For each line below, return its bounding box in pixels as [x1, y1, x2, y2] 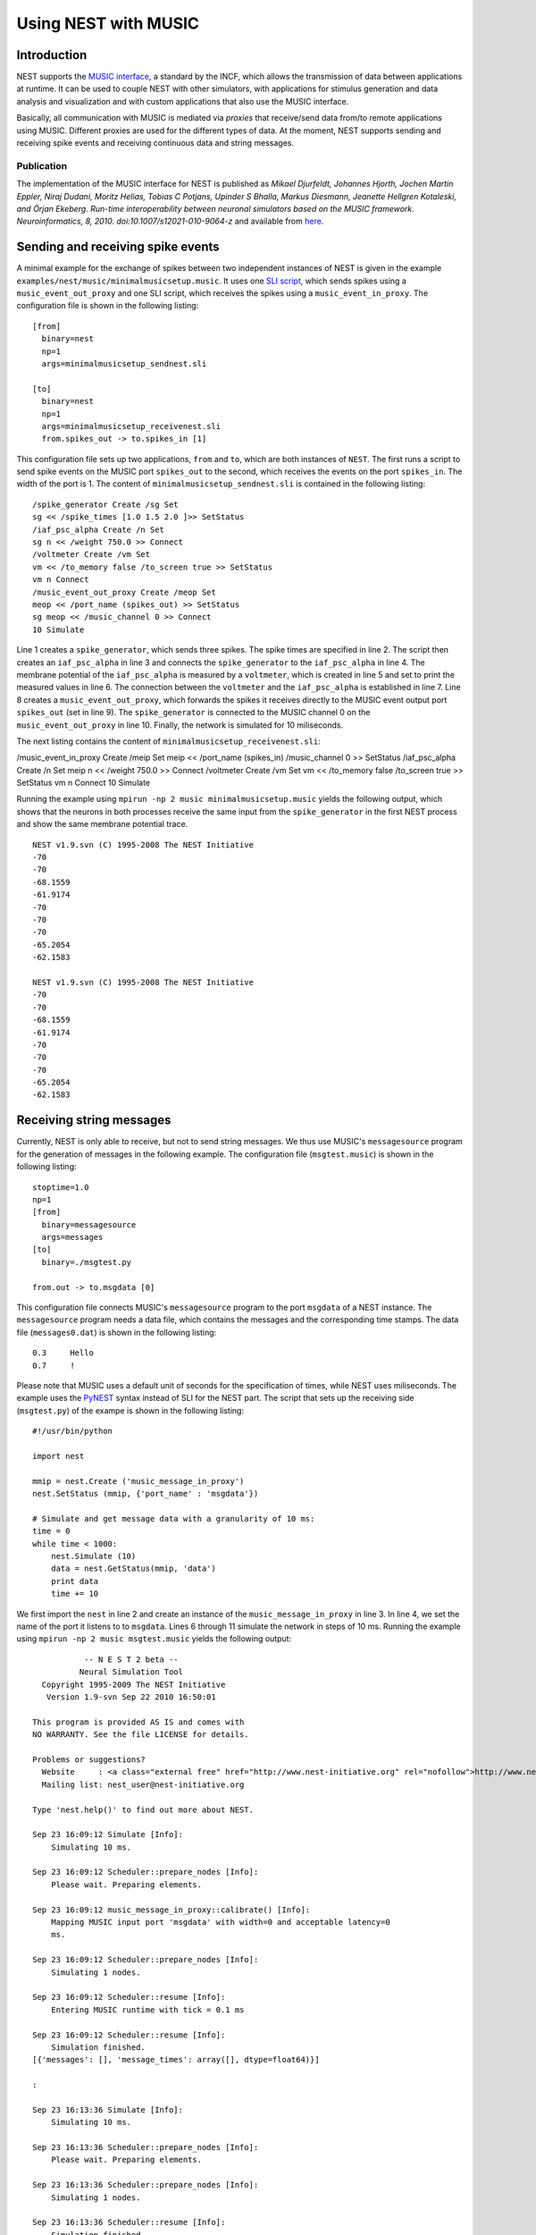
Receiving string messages [16, 1113, 172, 1128]
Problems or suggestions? [32, 1754, 147, 1765]
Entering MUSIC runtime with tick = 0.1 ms [50, 2004, 245, 2015]
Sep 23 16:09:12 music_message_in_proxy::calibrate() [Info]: [32, 1904, 311, 1915]
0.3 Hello [32, 1348, 94, 1358]
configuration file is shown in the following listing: [16, 300, 199, 311]
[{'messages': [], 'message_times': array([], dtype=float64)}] [32, 2054, 321, 2065]
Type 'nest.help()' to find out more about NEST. [32, 1804, 255, 1815]
